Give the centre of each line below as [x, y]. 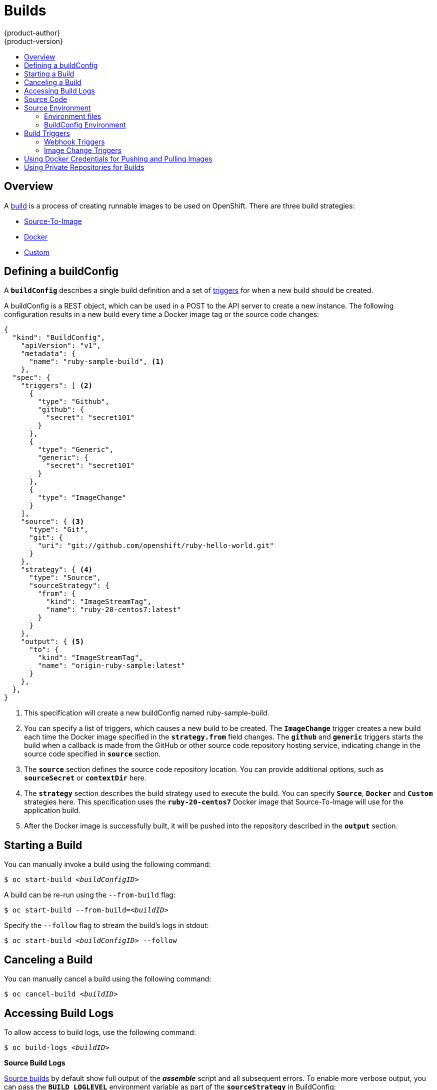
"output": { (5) [52, 642]
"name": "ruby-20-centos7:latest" [114, 610]
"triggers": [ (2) [57, 386]
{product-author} [32, 32]
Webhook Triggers [74, 141]
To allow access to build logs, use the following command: [100, 1032]
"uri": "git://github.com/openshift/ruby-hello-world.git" [156, 546]
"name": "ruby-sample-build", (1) [97, 362]
